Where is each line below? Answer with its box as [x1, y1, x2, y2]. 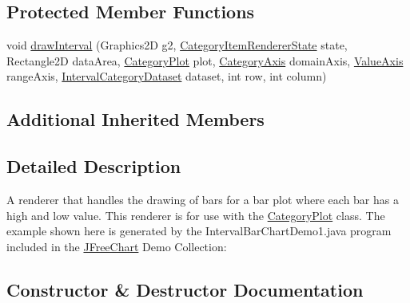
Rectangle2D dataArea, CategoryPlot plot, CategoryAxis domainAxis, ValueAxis [6, 52, 404, 69]
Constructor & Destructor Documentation [6, 277, 364, 301]
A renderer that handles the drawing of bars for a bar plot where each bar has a [6, 191, 399, 207]
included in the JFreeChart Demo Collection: [6, 238, 227, 254]
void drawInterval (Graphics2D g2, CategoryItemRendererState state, [6, 37, 348, 53]
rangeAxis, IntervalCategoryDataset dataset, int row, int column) [6, 68, 327, 85]
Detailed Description [6, 154, 181, 179]
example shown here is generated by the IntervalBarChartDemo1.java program [6, 222, 392, 239]
